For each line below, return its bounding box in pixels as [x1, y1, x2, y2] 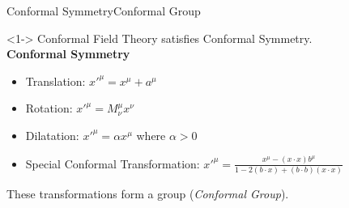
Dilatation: [25, 126, 79, 143]
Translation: [25, 72, 86, 89]
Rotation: [25, 100, 73, 117]
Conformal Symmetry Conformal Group [6, 2, 201, 19]
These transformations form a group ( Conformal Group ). [6, 185, 289, 202]
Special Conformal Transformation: [25, 155, 200, 172]
